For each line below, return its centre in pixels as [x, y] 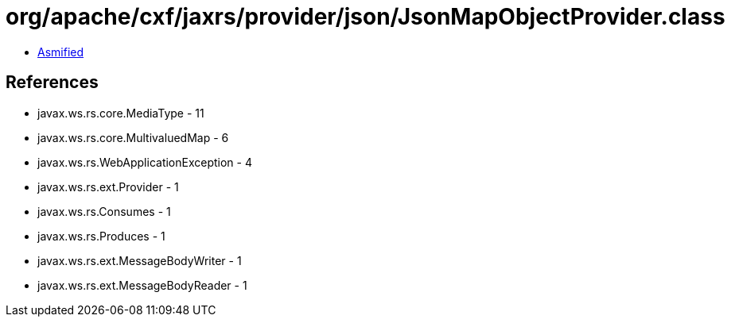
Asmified [61, 52]
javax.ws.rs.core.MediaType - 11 [121, 113]
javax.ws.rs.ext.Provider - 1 [108, 186]
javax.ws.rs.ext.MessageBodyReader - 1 [142, 285]
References [52, 83]
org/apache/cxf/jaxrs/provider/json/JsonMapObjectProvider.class [365, 17]
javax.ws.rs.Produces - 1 [101, 236]
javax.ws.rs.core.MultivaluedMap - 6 [133, 137]
